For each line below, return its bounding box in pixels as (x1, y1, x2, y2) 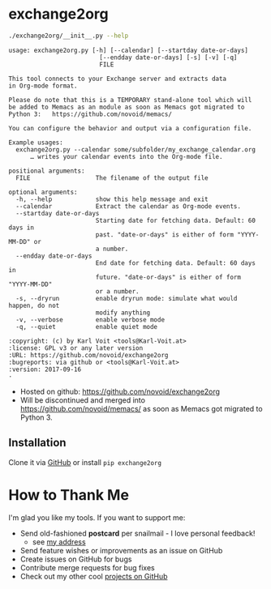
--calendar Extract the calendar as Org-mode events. (15, 202, 242, 211)
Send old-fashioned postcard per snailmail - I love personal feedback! (19, 528, 256, 538)
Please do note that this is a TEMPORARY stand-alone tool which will (8, 96, 252, 104)
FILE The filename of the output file (15, 173, 209, 182)
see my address (32, 536, 87, 547)
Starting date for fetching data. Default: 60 (95, 216, 256, 224)
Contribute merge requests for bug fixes (19, 562, 156, 572)
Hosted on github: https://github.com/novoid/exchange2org (19, 386, 221, 396)
